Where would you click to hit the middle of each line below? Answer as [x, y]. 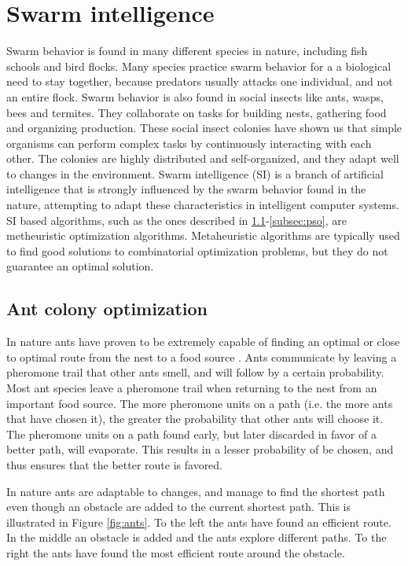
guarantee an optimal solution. [80, 266]
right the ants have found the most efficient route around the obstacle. [176, 552]
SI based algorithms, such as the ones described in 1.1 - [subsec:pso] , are [176, 220]
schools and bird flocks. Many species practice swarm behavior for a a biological [199, 66]
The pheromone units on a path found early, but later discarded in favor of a [191, 434]
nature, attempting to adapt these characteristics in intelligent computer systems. [203, 205]
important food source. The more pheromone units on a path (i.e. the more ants [200, 403]
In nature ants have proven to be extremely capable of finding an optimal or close [203, 342]
